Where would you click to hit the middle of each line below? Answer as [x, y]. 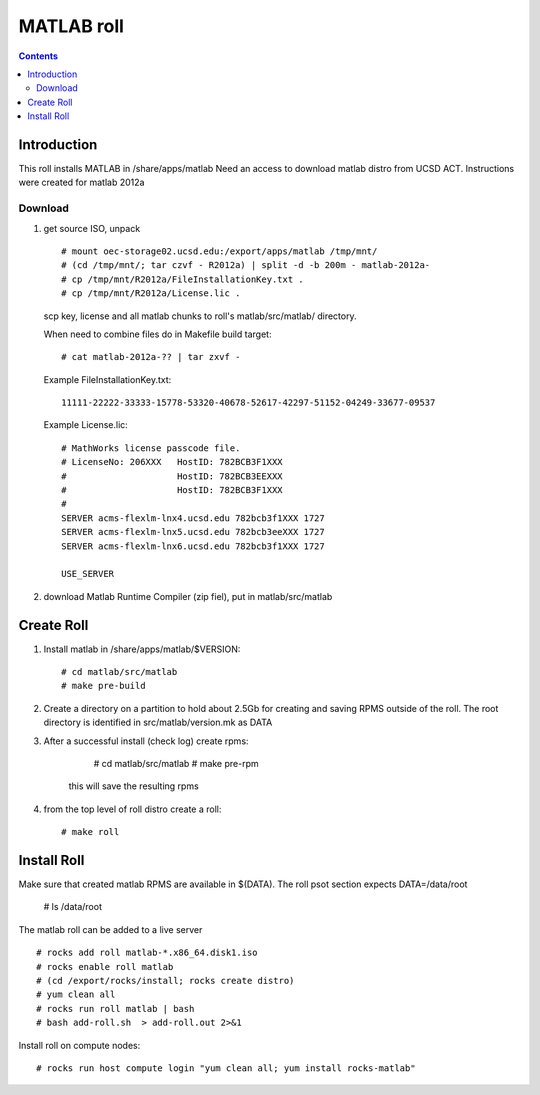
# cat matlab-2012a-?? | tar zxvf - [151, 357]
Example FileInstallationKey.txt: [107, 379]
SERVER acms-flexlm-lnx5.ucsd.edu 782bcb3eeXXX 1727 [193, 532]
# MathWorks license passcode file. [151, 448]
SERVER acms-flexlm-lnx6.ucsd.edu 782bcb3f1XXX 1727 [193, 546]
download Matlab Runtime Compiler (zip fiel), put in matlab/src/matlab [188, 596]
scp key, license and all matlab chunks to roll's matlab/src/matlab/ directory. [200, 316]
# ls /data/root [72, 907]
